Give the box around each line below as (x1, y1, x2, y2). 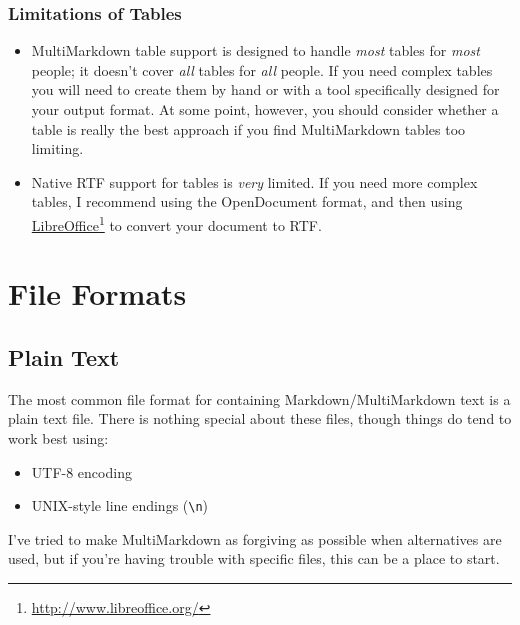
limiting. (31, 138, 84, 159)
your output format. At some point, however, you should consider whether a (31, 99, 499, 119)
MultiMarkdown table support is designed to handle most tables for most (31, 40, 480, 61)
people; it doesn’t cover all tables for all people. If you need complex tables (31, 59, 493, 80)
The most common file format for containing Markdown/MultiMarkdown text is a (8, 388, 511, 409)
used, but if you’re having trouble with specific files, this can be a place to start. (8, 548, 500, 569)
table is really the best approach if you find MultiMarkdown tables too (31, 118, 466, 139)
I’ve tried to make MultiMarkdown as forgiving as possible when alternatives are (8, 528, 502, 549)
